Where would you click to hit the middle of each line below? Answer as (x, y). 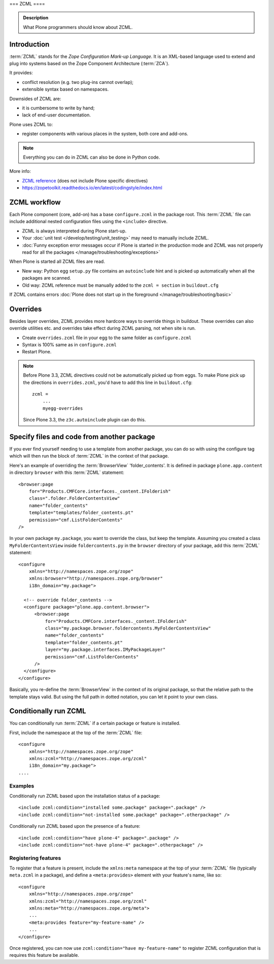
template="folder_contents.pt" (84, 642)
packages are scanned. (46, 278)
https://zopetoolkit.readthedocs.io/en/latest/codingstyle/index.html (92, 188)
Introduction (29, 44)
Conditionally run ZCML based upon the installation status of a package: (85, 796)
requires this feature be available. (44, 955)
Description (36, 18)
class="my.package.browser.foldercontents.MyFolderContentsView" (128, 628)
